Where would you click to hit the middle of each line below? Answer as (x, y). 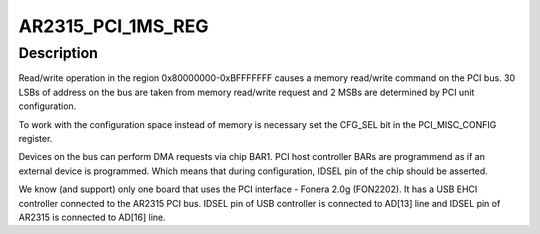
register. (35, 138)
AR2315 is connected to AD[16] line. (92, 217)
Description (58, 53)
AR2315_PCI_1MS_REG (113, 26)
